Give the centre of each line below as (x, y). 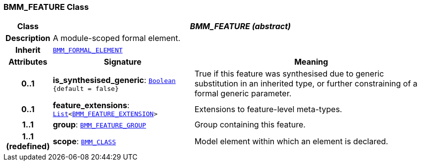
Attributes (28, 62)
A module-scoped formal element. (117, 38)
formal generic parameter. (243, 94)
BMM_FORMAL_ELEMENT (88, 50)
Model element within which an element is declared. (291, 142)
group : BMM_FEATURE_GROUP (99, 125)
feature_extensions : (91, 105)
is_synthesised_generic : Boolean (114, 80)
